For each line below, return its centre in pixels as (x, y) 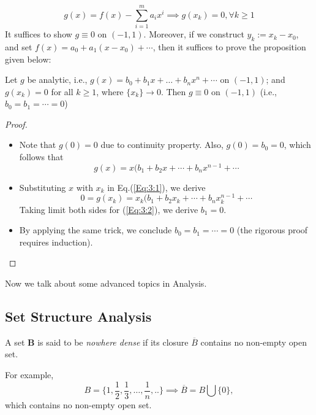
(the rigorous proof (272, 230)
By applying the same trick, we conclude (96, 230)
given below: (28, 59)
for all (62, 91)
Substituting (43, 187)
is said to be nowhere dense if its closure (113, 342)
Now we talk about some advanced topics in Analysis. (106, 283)
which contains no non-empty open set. (78, 404)
